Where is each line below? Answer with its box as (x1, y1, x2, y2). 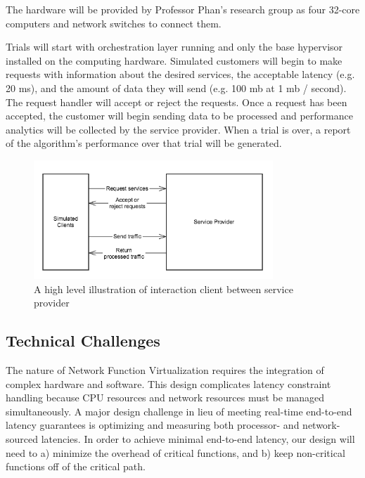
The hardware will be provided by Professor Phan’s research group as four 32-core (6, 2, 360, 16)
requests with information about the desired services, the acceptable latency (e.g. (6, 67, 355, 82)
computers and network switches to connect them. (6, 15, 222, 30)
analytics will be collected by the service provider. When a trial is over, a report (6, 122, 351, 136)
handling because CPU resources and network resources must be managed (6, 390, 325, 405)
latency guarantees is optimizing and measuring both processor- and (6, 418, 300, 432)
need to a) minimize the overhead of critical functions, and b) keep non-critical (6, 445, 345, 460)
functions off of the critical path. (6, 459, 146, 474)
